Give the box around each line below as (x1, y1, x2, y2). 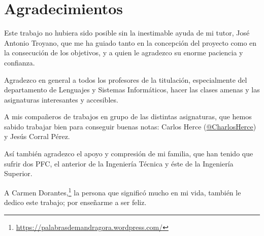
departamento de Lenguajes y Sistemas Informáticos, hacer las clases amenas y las (4, 84, 260, 95)
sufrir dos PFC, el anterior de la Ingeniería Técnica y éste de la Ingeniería (4, 158, 234, 168)
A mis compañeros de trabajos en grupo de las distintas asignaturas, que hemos (4, 111, 252, 122)
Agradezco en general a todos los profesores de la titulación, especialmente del (4, 74, 247, 85)
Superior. (4, 168, 32, 179)
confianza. (4, 57, 35, 68)
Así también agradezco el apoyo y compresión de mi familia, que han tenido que (4, 148, 253, 159)
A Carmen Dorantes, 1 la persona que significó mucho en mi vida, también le (4, 185, 241, 197)
